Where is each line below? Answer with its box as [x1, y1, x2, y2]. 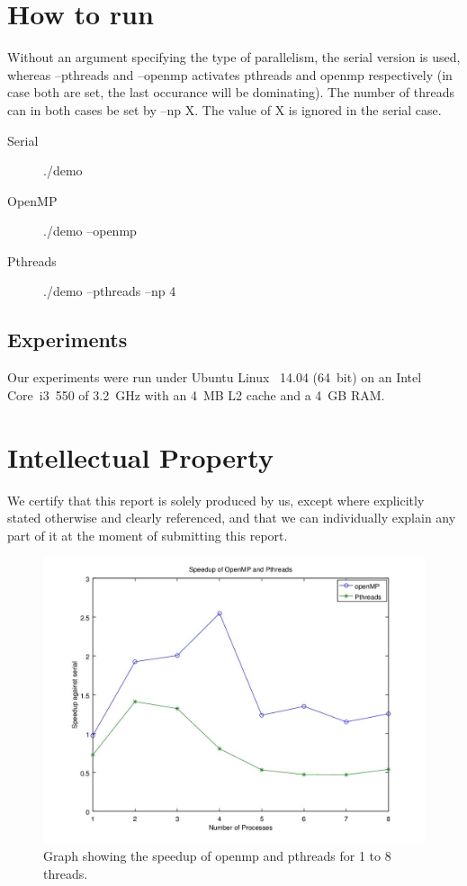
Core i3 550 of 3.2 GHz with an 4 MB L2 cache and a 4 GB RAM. [7, 385, 385, 404]
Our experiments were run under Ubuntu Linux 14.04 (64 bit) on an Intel [7, 368, 422, 387]
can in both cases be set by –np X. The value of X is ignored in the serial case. [7, 100, 442, 119]
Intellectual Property [7, 438, 274, 475]
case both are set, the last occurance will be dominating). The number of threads [7, 83, 455, 102]
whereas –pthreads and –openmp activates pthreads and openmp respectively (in [7, 65, 453, 84]
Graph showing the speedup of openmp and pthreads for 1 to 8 [43, 846, 391, 864]
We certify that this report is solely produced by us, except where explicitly [7, 490, 425, 509]
